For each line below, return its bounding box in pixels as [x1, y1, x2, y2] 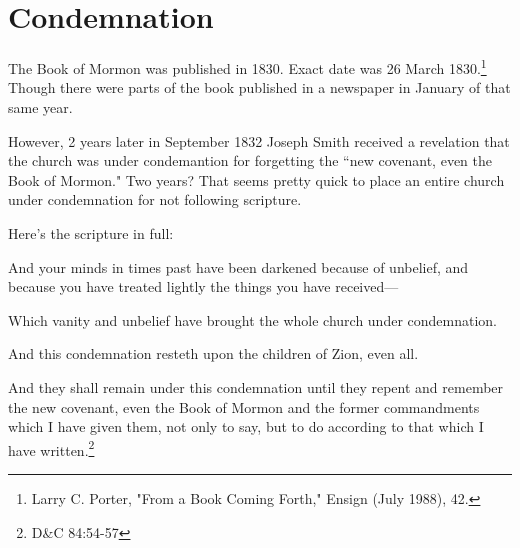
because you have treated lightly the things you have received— [8, 276, 399, 297]
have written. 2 [8, 436, 95, 460]
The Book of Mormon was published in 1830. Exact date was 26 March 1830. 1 [8, 55, 487, 78]
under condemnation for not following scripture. [8, 189, 302, 210]
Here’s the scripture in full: [8, 222, 174, 243]
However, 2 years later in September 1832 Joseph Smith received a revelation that [8, 130, 510, 151]
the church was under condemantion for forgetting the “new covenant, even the [8, 150, 492, 171]
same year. [8, 96, 73, 117]
